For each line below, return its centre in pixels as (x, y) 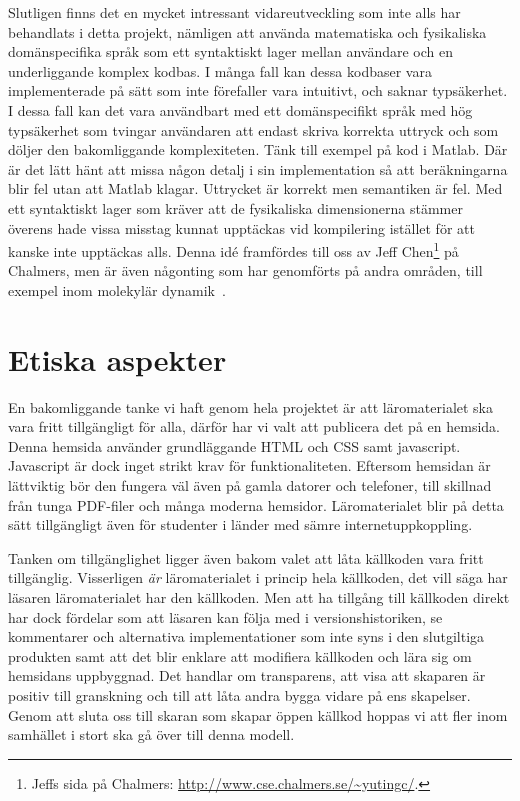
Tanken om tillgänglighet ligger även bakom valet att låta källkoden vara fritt (246, 557)
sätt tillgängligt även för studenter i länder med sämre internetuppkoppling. (240, 524)
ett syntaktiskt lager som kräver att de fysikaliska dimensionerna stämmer (235, 207)
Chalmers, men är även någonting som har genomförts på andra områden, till (245, 270)
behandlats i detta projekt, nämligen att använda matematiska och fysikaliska (247, 31)
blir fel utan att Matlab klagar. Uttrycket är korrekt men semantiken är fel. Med (255, 188)
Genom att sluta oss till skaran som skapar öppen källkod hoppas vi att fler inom (258, 714)
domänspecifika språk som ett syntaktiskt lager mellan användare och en (230, 51)
